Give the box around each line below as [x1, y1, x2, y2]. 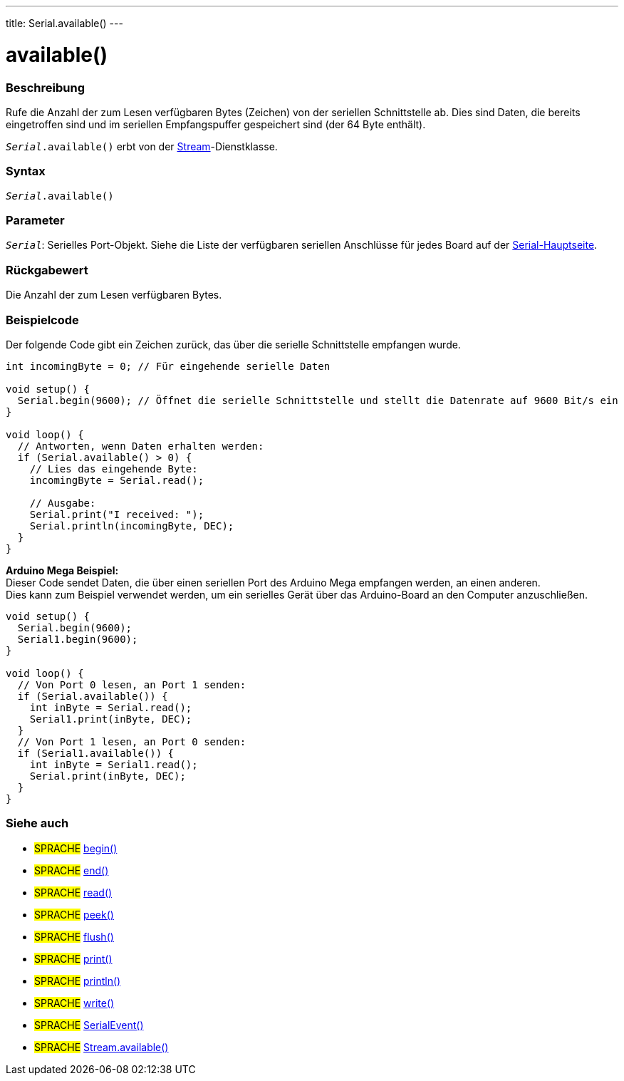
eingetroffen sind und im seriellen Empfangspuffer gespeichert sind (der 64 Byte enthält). [6, 118, 426, 130]
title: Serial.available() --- [6, 17, 123, 29]
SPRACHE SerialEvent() [34, 1018, 144, 1031]
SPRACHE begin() [34, 842, 118, 854]
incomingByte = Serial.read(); [29, 474, 204, 486]
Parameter [6, 213, 65, 227]
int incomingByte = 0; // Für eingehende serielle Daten [6, 360, 331, 372]
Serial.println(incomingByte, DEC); [29, 519, 234, 532]
